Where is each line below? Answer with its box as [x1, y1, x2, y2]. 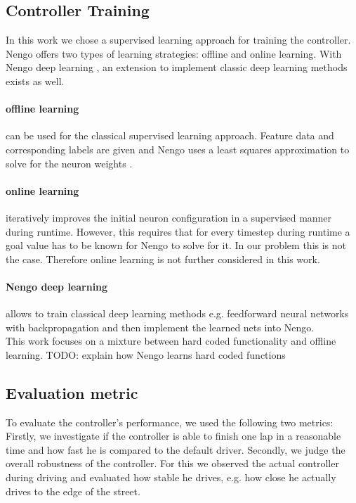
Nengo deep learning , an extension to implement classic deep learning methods [6, 60, 348, 75]
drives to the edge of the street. [6, 483, 140, 498]
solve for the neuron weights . [6, 155, 133, 170]
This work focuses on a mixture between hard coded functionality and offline [6, 333, 336, 348]
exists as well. [6, 73, 65, 88]
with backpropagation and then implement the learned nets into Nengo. [6, 319, 315, 334]
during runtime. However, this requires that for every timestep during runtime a [6, 224, 350, 238]
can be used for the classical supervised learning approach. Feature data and [6, 128, 334, 143]
